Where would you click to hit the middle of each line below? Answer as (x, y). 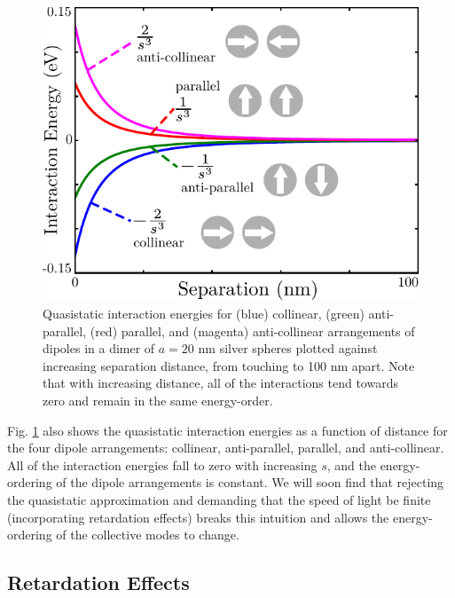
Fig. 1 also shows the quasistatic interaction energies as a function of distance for (227, 430)
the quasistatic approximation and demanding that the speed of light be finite (219, 499)
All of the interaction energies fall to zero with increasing (162, 464)
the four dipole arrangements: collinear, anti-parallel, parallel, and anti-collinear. (226, 448)
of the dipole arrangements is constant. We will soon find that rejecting (250, 482)
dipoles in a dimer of (99, 348)
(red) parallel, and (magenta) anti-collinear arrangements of (252, 330)
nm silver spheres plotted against (288, 348)
